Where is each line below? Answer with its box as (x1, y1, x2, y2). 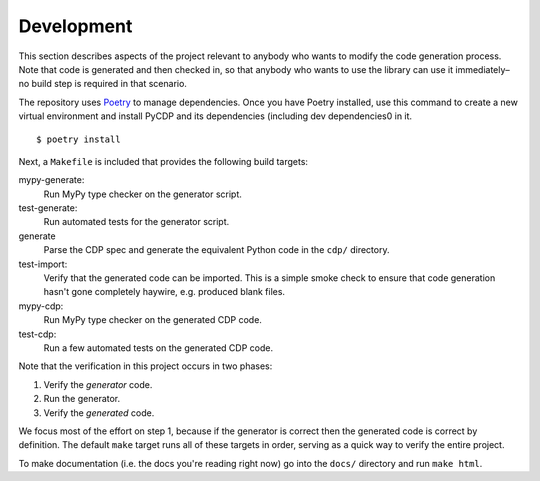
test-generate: (18, 202, 78, 214)
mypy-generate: (18, 174, 85, 186)
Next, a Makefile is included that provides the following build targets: (18, 155, 309, 167)
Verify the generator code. (43, 378, 153, 390)
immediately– (455, 63, 510, 75)
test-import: (18, 258, 68, 270)
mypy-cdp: (18, 300, 64, 312)
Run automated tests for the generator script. (43, 216, 230, 228)
